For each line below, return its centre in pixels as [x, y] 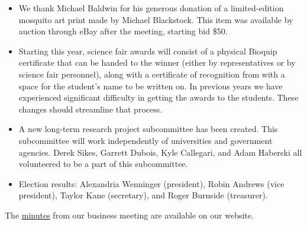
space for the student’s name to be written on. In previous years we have [151, 86]
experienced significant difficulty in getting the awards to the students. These [159, 97]
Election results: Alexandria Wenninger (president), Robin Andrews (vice [151, 183]
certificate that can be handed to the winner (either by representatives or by [157, 62]
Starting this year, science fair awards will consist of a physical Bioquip [148, 51]
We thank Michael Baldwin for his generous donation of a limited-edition [151, 8]
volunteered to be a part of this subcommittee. [103, 164]
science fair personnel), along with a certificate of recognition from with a [152, 74]
